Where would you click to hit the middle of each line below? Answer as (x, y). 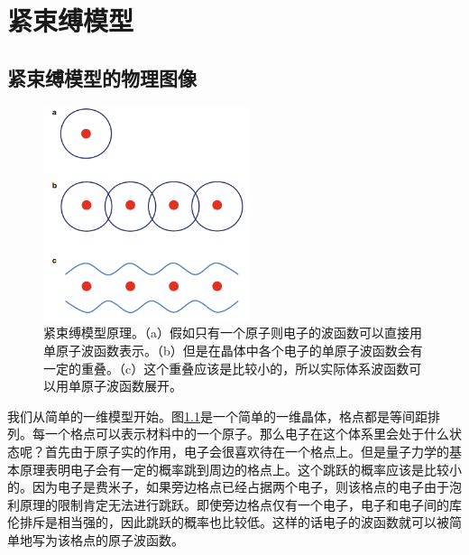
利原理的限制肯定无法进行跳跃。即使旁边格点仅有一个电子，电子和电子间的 (228, 504)
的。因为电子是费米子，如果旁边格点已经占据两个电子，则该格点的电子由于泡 (234, 487)
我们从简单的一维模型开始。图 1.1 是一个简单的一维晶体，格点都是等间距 (217, 416)
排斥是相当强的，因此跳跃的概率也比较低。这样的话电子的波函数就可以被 (234, 522)
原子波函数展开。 (131, 386)
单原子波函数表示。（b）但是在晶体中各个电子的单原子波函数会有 (233, 350)
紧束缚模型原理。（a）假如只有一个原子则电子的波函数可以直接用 (233, 333)
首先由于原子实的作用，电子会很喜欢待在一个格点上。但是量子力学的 (247, 451)
